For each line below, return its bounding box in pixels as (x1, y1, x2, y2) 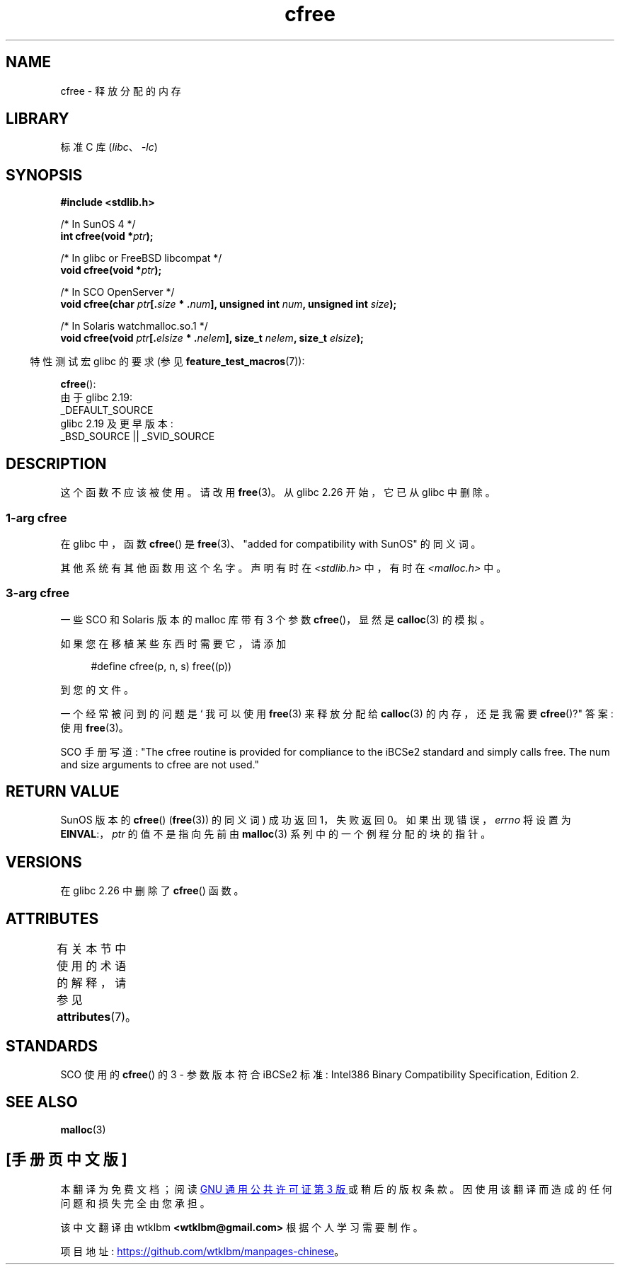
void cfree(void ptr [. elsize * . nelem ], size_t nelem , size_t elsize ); (60, 332, 364, 345)
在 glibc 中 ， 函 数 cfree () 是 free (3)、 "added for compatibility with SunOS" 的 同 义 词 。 (60, 537, 481, 550)
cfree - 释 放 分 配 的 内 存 (60, 84, 181, 97)
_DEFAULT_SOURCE (60, 404, 154, 417)
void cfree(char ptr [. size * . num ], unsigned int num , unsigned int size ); (60, 298, 397, 311)
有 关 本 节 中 (57, 942, 127, 957)
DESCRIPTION (6, 454, 107, 473)
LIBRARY (6, 110, 69, 128)
